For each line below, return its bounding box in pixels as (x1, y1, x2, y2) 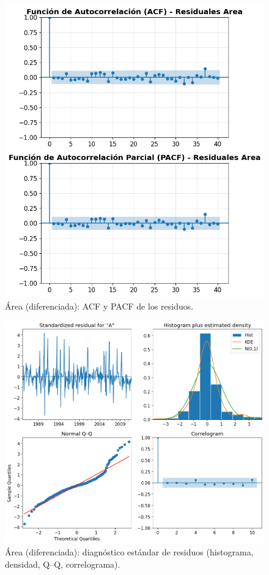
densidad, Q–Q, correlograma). (5, 558, 120, 571)
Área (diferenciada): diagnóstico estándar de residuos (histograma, (5, 546, 254, 558)
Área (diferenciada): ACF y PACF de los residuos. (5, 299, 194, 312)
